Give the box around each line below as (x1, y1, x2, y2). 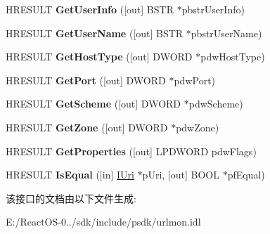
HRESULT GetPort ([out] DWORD (6, 72, 166, 87)
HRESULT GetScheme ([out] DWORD (6, 96, 181, 111)
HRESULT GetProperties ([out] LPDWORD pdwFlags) (6, 143, 257, 158)
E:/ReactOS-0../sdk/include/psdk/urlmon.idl (6, 214, 201, 229)
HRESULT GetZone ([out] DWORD (6, 119, 168, 134)
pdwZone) (176, 119, 219, 134)
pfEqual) (227, 167, 265, 182)
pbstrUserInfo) (181, 2, 245, 16)
